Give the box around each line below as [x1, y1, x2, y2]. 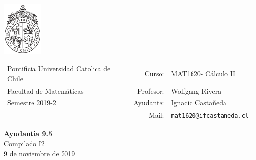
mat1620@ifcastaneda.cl [171, 112, 249, 120]
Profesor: [137, 85, 164, 96]
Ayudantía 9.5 [4, 128, 53, 139]
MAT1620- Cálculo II [171, 68, 236, 78]
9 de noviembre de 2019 [4, 148, 75, 158]
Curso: [144, 68, 164, 78]
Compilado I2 [4, 138, 45, 149]
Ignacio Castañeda [171, 97, 226, 108]
